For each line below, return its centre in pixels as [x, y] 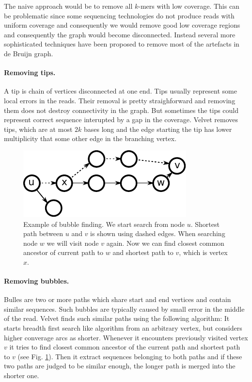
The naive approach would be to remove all [68, 6]
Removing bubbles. [37, 281]
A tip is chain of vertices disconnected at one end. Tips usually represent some [120, 91]
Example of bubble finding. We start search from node [104, 224]
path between [43, 233]
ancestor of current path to [63, 252]
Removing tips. [30, 72]
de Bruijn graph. [29, 53]
